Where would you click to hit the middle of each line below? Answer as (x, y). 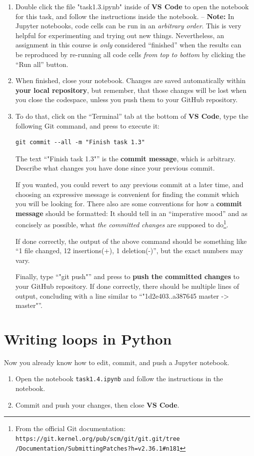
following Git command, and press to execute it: (87, 125)
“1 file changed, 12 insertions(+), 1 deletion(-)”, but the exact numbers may (129, 250)
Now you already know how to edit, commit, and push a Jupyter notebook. (117, 362)
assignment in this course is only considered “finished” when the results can (128, 45)
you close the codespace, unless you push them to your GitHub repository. (127, 99)
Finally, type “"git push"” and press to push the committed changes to (127, 276)
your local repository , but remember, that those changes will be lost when (131, 90)
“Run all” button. (42, 64)
